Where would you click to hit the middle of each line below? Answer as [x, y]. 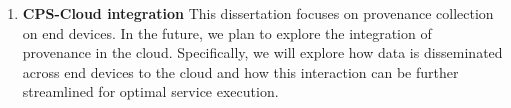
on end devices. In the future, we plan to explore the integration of [227, 32]
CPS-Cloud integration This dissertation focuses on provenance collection [258, 13]
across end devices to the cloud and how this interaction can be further [240, 71]
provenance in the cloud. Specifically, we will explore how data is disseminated [262, 52]
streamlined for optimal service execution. [150, 91]
